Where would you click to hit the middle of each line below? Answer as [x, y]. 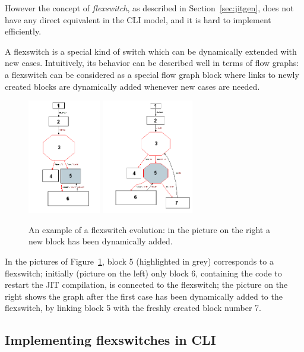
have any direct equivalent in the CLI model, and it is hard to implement [138, 19]
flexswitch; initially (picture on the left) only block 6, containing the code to [143, 273]
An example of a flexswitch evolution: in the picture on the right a [149, 229]
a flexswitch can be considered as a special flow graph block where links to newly [152, 74]
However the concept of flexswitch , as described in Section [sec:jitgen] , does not [149, 8]
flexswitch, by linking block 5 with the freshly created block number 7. [133, 308]
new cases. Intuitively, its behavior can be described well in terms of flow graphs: [152, 63]
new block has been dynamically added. [101, 241]
